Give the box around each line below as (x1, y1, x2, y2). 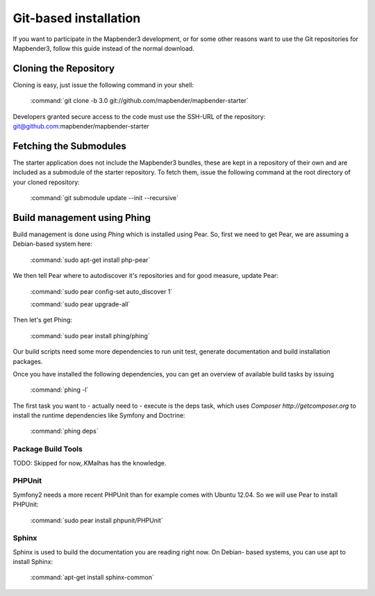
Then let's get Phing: (12, 316, 73, 324)
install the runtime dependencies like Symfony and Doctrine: (12, 411, 185, 420)
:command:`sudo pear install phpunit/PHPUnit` (30, 516, 163, 524)
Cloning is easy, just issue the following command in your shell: (12, 81, 194, 89)
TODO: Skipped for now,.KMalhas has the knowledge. (12, 458, 167, 467)
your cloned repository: (12, 178, 80, 186)
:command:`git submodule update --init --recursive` (30, 194, 178, 202)
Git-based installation (12, 10, 141, 26)
